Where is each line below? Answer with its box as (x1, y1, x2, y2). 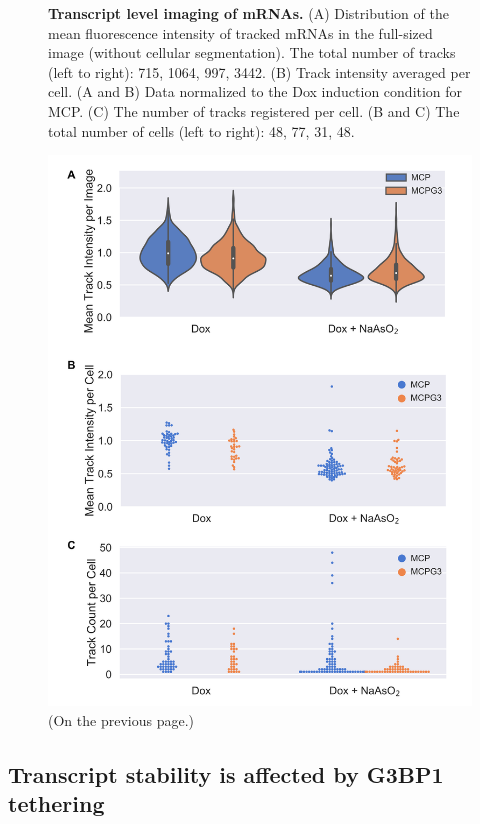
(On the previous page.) (48, 709, 194, 730)
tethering (8, 788, 105, 819)
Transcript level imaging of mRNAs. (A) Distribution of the (48, 3, 449, 23)
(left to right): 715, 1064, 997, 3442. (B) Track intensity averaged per (48, 61, 471, 82)
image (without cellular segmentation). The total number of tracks (48, 42, 456, 63)
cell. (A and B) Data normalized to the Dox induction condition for (48, 81, 463, 102)
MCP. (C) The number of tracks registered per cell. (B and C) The (48, 100, 460, 121)
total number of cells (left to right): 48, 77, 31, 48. (48, 120, 355, 141)
